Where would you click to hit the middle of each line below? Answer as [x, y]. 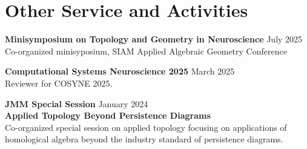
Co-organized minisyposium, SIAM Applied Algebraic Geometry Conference [146, 51]
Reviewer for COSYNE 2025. [59, 83]
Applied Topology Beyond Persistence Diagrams [108, 115]
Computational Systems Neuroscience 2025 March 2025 [120, 71]
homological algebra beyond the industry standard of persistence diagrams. [144, 139]
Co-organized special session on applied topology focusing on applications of [146, 127]
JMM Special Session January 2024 [77, 103]
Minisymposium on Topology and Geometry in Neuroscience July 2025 [154, 39]
